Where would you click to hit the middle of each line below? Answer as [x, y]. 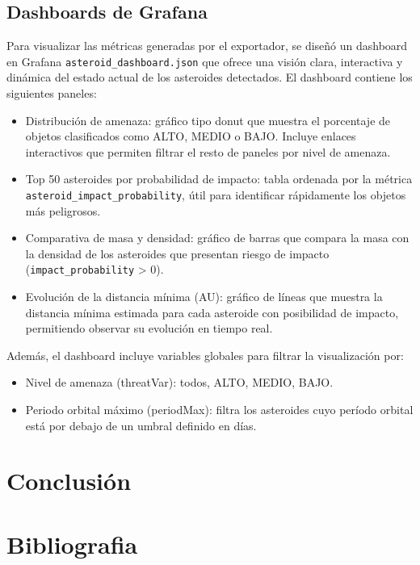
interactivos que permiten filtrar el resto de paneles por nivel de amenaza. [208, 151]
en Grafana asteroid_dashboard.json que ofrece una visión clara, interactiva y [205, 61]
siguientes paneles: [52, 93]
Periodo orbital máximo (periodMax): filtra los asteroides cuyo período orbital [219, 410]
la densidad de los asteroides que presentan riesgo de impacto [177, 253]
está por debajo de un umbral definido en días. [141, 425]
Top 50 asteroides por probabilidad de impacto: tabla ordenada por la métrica [219, 179]
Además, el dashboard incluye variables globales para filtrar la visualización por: [205, 355]
